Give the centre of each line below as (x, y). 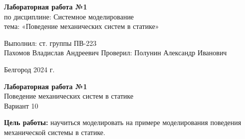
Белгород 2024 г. (29, 69)
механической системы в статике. (55, 132)
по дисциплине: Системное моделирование (69, 16)
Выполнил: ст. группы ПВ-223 (50, 43)
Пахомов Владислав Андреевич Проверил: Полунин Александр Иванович (116, 53)
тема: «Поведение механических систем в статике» (82, 26)
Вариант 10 (21, 105)
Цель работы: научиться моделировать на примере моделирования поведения (123, 122)
